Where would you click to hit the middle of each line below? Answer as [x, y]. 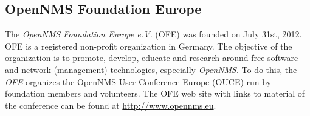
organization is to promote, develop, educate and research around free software [152, 58]
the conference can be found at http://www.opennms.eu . [111, 105]
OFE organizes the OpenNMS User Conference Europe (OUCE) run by [138, 81]
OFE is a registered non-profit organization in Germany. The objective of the [149, 46]
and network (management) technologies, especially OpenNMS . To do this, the [151, 69]
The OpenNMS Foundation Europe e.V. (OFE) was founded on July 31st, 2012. [153, 34]
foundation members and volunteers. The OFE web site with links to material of [155, 93]
